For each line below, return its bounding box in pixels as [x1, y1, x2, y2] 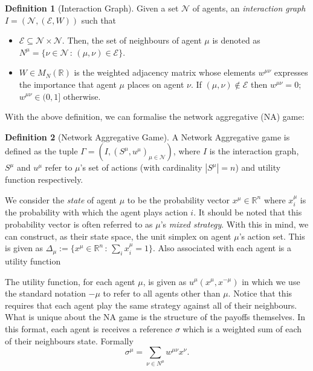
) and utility [235, 161, 281, 174]
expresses [274, 66, 308, 79]
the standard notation [5, 287, 86, 300]
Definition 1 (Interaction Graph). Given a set [5, 2, 179, 14]
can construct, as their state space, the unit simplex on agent [5, 229, 231, 242]
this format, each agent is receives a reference [5, 322, 173, 335]
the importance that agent [19, 77, 117, 90]
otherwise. [63, 90, 101, 102]
